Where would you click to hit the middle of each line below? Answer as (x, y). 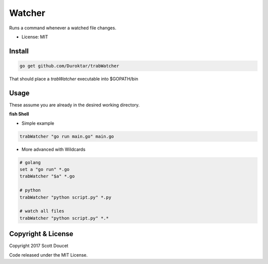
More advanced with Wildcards (54, 149)
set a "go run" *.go (44, 169)
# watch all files (42, 211)
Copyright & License (41, 234)
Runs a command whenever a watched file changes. (63, 28)
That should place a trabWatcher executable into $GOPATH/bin (74, 79)
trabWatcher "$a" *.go (47, 176)
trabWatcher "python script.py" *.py (66, 197)
